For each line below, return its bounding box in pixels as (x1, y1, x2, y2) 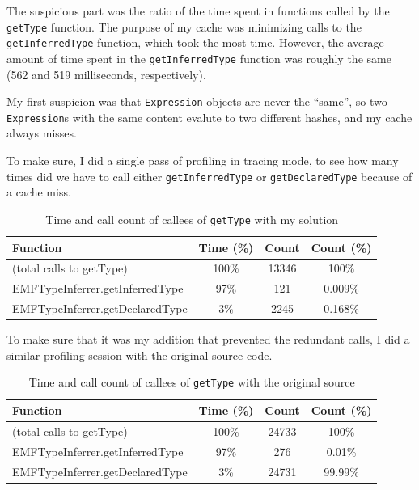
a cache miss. (6, 184, 71, 201)
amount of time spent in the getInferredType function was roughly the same (6, 49, 391, 66)
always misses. (6, 125, 77, 142)
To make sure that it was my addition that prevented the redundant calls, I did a (6, 331, 410, 348)
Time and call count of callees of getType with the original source (28, 374, 355, 391)
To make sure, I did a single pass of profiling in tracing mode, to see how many (6, 152, 399, 169)
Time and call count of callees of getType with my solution (45, 210, 339, 227)
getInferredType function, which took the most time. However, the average (6, 34, 384, 51)
